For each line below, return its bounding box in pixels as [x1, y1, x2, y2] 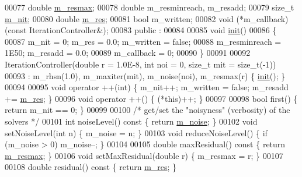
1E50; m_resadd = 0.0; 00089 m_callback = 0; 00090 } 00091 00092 [5, 47, 251, 59]
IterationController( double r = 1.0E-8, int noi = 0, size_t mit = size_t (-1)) [5, 58, 276, 70]
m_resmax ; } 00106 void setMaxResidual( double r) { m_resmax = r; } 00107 [5, 149, 283, 161]
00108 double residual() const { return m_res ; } [5, 161, 177, 173]
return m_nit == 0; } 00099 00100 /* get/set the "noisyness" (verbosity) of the [5, 104, 290, 116]
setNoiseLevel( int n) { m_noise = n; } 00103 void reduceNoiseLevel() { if [5, 126, 268, 139]
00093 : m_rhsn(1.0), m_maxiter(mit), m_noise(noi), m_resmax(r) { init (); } [5, 69, 286, 82]
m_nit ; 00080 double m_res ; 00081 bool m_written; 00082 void [5, 12, 234, 24]
